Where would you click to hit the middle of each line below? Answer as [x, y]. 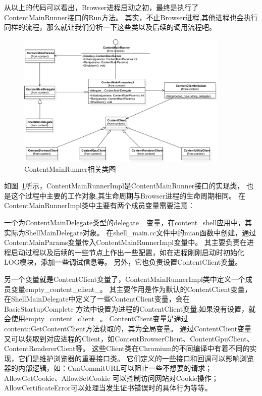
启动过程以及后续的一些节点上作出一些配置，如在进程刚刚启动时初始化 [127, 252]
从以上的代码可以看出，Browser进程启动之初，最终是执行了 [101, 7]
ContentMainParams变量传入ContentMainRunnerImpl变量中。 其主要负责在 [125, 242]
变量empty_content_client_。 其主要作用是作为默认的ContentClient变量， [131, 289]
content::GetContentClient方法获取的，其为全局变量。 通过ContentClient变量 [128, 328]
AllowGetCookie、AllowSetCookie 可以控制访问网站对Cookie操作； [111, 378]
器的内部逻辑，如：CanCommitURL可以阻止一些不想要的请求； [108, 368]
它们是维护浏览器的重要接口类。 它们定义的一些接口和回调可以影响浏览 [136, 358]
